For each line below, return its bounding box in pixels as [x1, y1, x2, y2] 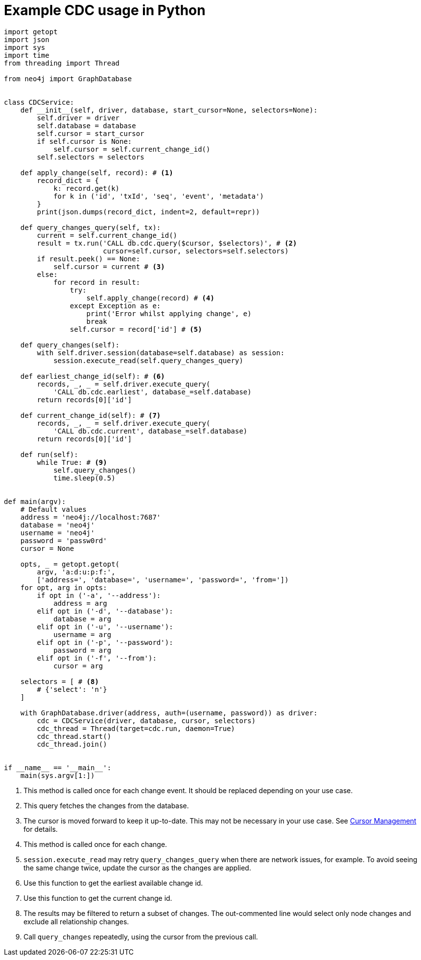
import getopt [4, 27, 58, 36]
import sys [4, 43, 46, 51]
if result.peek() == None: [37, 254, 140, 263]
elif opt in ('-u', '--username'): [37, 622, 173, 631]
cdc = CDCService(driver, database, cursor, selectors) [37, 716, 256, 725]
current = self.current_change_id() [37, 231, 178, 239]
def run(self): [20, 450, 78, 458]
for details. [23, 824, 58, 833]
